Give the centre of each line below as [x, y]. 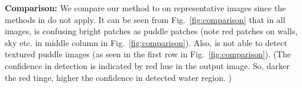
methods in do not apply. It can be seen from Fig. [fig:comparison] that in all [145, 19]
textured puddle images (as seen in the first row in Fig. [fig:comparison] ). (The [148, 54]
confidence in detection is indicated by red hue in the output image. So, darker [147, 65]
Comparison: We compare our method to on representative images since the [145, 8]
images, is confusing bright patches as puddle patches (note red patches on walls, [151, 31]
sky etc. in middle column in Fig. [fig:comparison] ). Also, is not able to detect [146, 42]
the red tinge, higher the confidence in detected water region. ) [118, 77]
